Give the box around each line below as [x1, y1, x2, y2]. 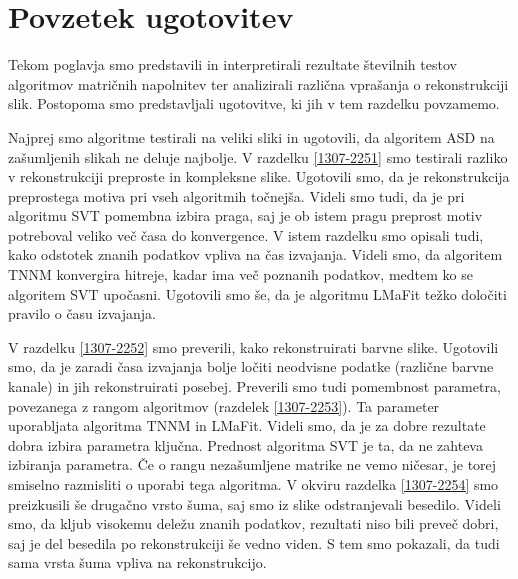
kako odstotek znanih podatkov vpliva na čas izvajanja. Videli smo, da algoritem [8, 244, 503, 265]
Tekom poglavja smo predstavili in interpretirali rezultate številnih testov [8, 54, 457, 75]
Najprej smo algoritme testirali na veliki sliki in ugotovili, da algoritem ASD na [8, 126, 495, 147]
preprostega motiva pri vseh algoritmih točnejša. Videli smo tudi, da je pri [8, 185, 465, 206]
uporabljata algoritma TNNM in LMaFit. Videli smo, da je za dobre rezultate [8, 415, 486, 436]
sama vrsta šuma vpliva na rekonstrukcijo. [8, 552, 267, 573]
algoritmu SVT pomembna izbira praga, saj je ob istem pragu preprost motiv [8, 205, 483, 226]
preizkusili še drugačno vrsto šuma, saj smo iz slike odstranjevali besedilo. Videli [8, 493, 501, 514]
